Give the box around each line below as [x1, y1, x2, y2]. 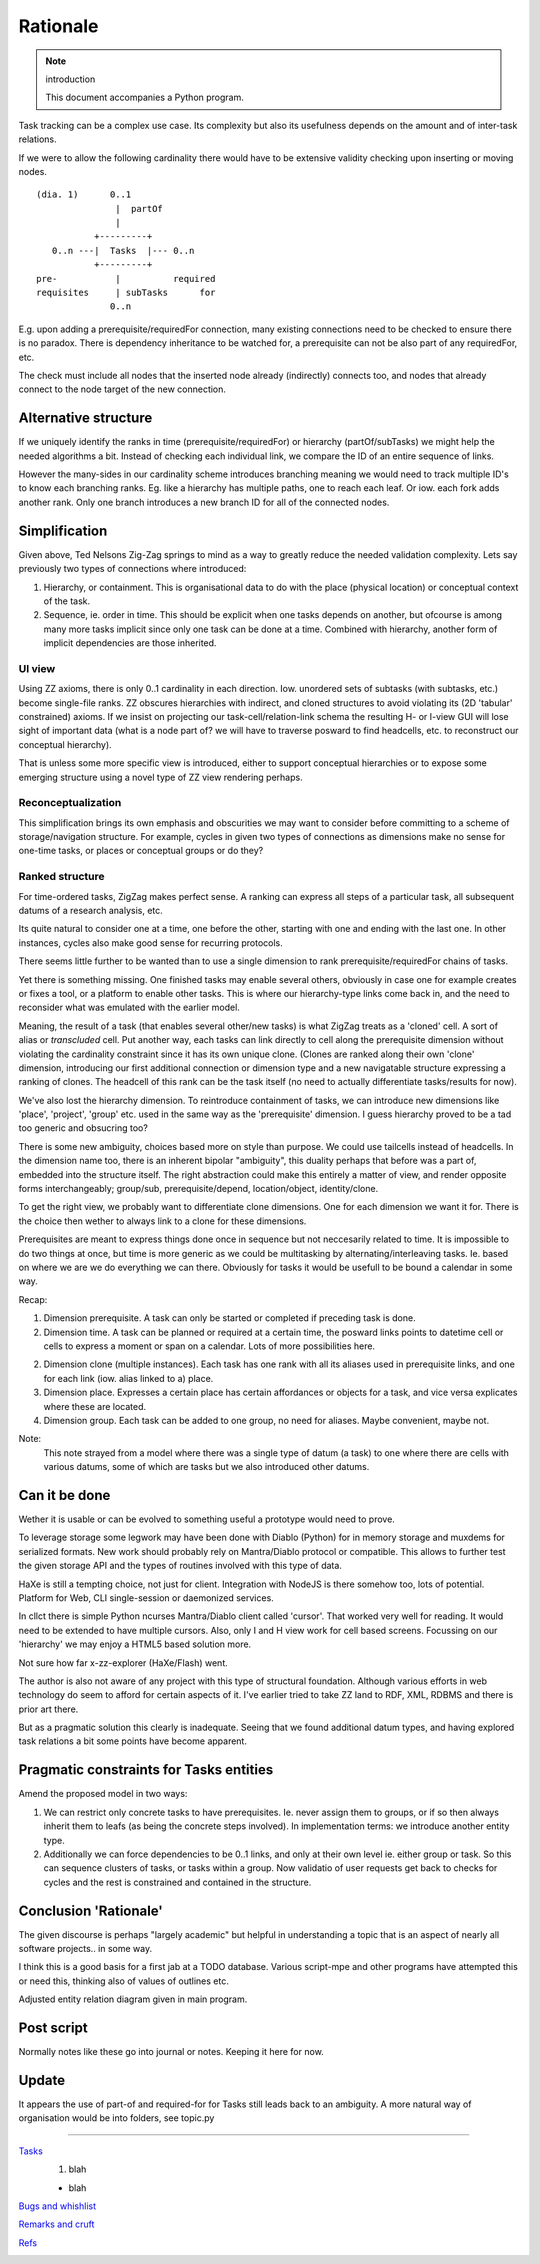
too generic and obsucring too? [18, 1122, 149, 1134]
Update [18, 2071, 66, 2089]
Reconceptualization [18, 796, 122, 810]
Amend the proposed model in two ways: [18, 1788, 188, 1800]
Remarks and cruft [18, 2218, 95, 2230]
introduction [45, 73, 96, 85]
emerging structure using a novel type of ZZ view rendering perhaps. [18, 771, 304, 783]
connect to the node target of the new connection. [18, 383, 227, 395]
